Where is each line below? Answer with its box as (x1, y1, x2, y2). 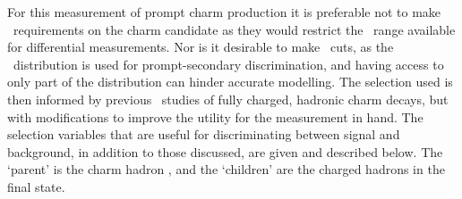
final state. (7, 177, 65, 195)
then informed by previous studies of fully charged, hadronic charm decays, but (7, 89, 449, 108)
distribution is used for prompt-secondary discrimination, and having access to (13, 54, 444, 73)
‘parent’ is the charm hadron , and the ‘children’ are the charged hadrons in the (7, 160, 445, 178)
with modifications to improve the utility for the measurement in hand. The (7, 107, 423, 126)
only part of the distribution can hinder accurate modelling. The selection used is (7, 72, 453, 91)
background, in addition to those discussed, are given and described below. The (7, 142, 443, 161)
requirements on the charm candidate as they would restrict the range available (13, 20, 456, 38)
